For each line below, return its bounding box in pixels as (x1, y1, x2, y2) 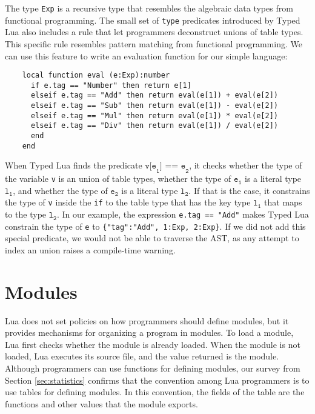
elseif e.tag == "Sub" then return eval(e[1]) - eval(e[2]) (30, 101, 279, 110)
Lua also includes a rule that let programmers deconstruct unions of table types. (5, 25, 303, 38)
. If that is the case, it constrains (188, 184, 310, 196)
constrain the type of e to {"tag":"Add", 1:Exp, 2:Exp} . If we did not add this (5, 219, 306, 232)
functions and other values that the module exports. (5, 397, 198, 410)
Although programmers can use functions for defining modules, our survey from (5, 362, 300, 375)
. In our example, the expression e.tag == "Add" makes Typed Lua (57, 208, 309, 221)
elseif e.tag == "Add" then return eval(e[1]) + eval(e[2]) (30, 91, 279, 100)
